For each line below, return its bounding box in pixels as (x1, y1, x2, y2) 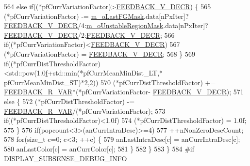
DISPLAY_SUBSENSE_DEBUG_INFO (4, 153, 127, 163)
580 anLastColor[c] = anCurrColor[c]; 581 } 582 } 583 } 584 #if (4, 143, 195, 153)
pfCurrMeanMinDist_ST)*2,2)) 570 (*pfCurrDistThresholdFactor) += (4, 77, 216, 87)
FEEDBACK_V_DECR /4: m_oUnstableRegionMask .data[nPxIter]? (4, 20, 208, 30)
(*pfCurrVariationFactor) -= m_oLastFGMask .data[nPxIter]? (4, 11, 189, 21)
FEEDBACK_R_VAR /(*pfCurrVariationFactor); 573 (4, 106, 166, 116)
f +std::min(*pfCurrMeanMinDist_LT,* (45, 68, 163, 78)
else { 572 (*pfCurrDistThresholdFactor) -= (4, 96, 135, 106)
